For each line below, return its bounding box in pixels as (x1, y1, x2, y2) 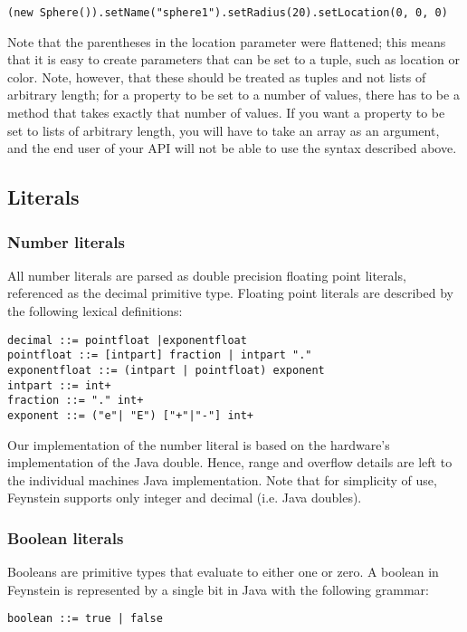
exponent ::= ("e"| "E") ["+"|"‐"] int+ (7, 408, 254, 422)
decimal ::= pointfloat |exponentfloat (7, 333, 247, 347)
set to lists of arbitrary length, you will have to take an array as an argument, (7, 120, 440, 139)
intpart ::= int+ (7, 378, 111, 392)
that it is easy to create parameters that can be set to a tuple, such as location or (7, 50, 460, 69)
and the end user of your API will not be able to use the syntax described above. (7, 139, 457, 158)
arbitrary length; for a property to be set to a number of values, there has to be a (7, 85, 460, 104)
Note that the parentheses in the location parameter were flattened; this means (7, 32, 446, 51)
